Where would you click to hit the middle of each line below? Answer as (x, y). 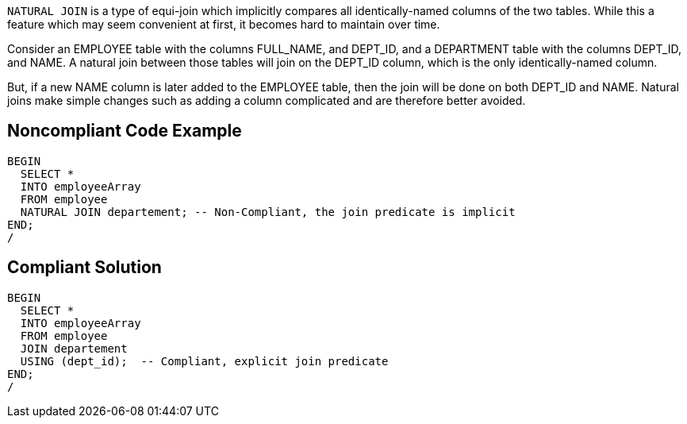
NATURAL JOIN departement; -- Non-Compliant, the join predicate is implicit (268, 212)
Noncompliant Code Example (125, 131)
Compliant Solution (84, 268)
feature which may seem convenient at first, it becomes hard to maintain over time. (224, 24)
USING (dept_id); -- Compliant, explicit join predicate (204, 361)
